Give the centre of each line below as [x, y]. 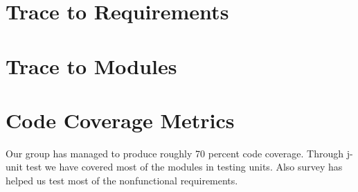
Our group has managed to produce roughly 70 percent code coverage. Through [175, 153]
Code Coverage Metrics [120, 120]
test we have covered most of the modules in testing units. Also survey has [184, 167]
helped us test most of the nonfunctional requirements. [122, 181]
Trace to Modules [91, 66]
